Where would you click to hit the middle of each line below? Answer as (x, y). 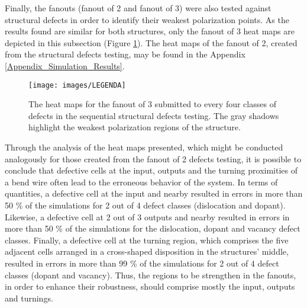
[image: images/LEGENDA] (77, 85)
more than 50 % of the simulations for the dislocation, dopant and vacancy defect (153, 228)
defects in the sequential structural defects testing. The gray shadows (154, 115)
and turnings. (29, 298)
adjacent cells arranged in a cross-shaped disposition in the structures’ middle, (147, 251)
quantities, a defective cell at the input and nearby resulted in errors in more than (154, 193)
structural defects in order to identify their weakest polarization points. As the (147, 19)
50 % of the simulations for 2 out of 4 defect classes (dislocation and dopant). (145, 205)
